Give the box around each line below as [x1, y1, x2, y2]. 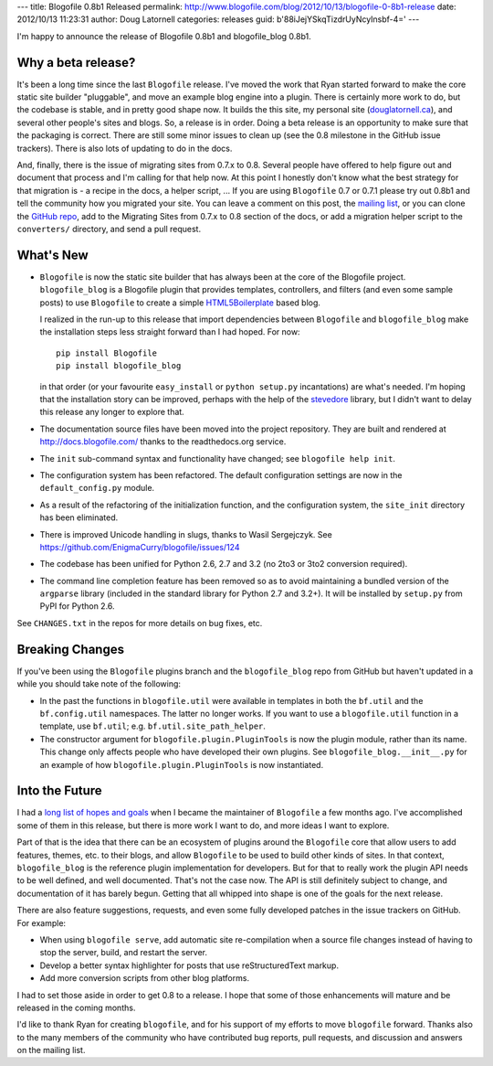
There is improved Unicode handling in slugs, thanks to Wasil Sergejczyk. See [39, 528, 332, 539]
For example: [16, 917, 67, 928]
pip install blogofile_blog [56, 361, 182, 371]
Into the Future [16, 783, 102, 799]
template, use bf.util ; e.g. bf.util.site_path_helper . [39, 720, 267, 731]
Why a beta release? [16, 55, 136, 70]
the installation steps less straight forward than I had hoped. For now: [39, 326, 300, 337]
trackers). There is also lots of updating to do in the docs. [16, 143, 233, 154]
